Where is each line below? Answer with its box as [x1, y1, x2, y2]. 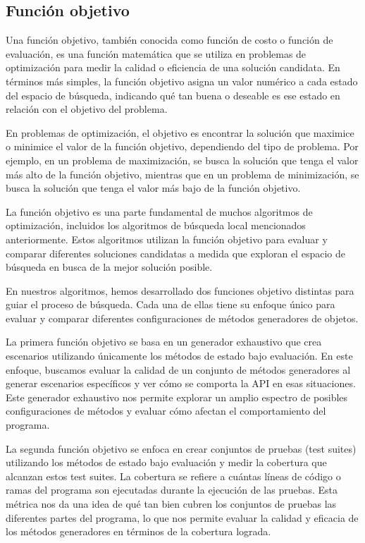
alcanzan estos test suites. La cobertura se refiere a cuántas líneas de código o [6, 468, 341, 483]
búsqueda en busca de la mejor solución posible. [6, 260, 213, 274]
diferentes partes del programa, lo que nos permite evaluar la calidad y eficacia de [6, 510, 359, 525]
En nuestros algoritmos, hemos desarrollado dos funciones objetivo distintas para [6, 283, 354, 298]
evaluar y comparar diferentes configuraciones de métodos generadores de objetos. [6, 310, 359, 325]
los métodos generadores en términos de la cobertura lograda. [6, 524, 271, 539]
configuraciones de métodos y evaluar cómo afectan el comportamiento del [6, 403, 326, 418]
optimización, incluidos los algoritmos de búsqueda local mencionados [6, 218, 306, 233]
